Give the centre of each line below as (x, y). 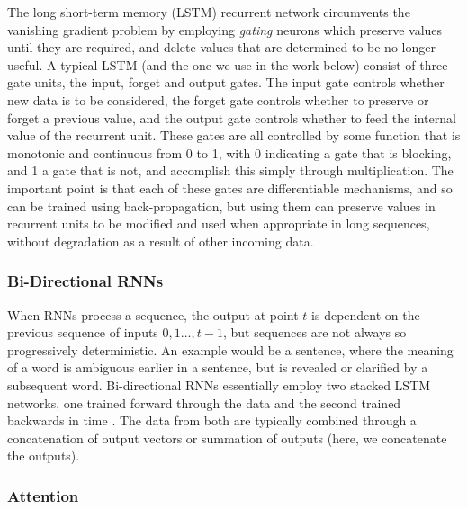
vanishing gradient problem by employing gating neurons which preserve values (225, 29)
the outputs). (44, 455)
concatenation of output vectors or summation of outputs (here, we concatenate (227, 438)
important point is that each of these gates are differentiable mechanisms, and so (230, 188)
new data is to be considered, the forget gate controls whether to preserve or (218, 99)
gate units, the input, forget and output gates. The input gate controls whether (226, 82)
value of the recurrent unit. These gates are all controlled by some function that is (234, 135)
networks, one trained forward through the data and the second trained (204, 402)
